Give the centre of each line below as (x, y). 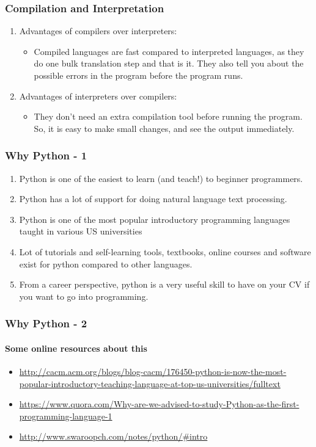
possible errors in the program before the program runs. (138, 75)
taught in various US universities (81, 231)
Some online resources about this (76, 348)
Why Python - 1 (46, 155)
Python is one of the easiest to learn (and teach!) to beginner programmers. (161, 178)
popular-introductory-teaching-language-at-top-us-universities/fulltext (150, 383)
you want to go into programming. (84, 296)
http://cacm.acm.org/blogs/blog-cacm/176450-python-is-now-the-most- (153, 371)
